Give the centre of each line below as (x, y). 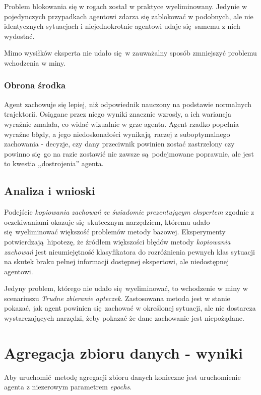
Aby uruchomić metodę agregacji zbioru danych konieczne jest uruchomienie (122, 377)
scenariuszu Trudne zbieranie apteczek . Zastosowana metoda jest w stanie (117, 298)
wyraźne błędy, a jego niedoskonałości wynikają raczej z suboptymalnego (117, 134)
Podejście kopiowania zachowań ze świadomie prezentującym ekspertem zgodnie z (129, 212)
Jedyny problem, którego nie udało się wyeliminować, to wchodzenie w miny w (126, 288)
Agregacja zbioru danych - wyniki (123, 352)
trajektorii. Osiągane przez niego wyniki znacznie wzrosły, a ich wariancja (118, 114)
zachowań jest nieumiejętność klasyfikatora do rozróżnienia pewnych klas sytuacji (129, 251)
